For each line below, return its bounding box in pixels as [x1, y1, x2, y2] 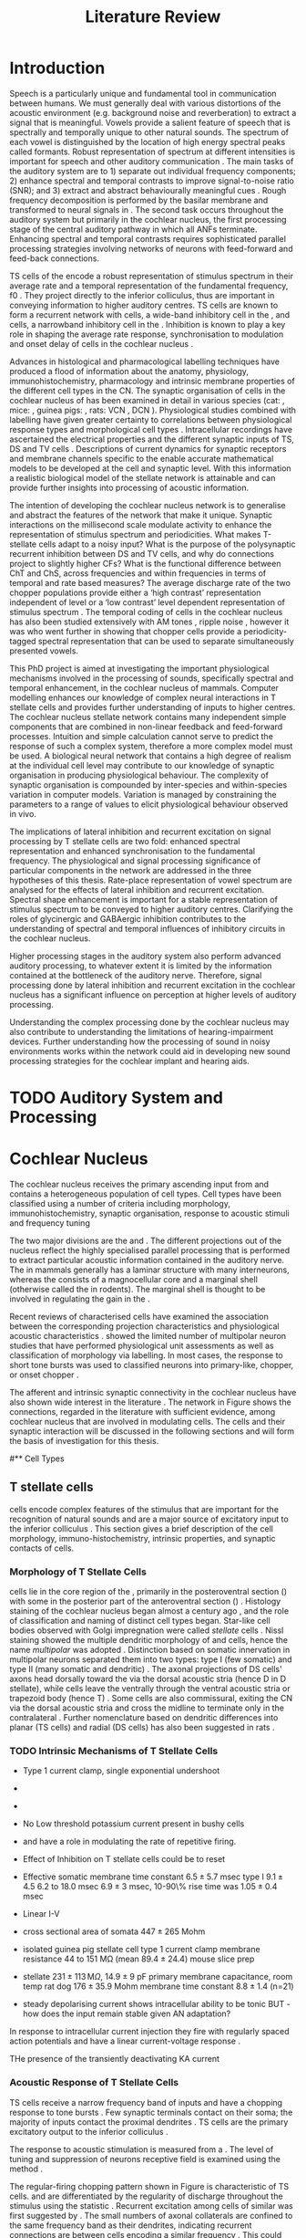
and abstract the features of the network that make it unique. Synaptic [9, 509, 273, 520]
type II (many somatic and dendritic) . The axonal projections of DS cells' [9, 1664, 282, 1675]
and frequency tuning [9, 1218, 91, 1229]
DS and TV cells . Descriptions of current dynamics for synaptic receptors [9, 443, 287, 454]
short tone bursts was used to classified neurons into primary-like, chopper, [9, 1360, 294, 1371]
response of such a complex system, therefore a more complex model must [9, 740, 293, 751]
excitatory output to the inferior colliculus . [9, 2126, 168, 2137]
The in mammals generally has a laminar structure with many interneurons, [9, 1264, 290, 1275]
